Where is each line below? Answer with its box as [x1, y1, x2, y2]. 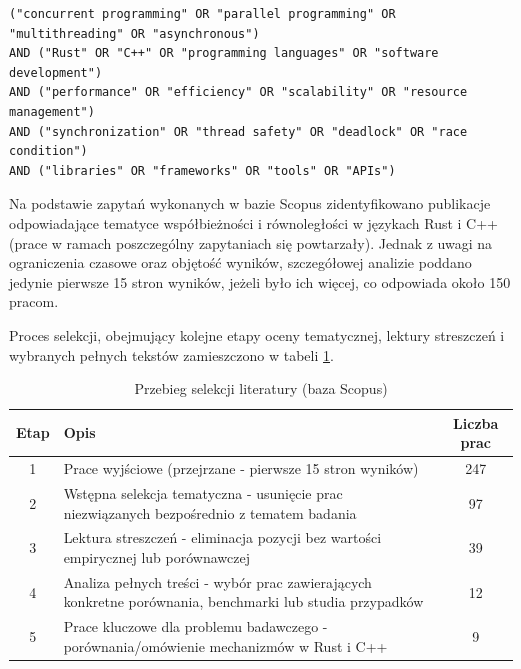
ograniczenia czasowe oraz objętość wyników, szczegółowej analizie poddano [9, 252, 472, 273]
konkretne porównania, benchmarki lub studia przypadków [63, 591, 424, 612]
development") [9, 65, 103, 80]
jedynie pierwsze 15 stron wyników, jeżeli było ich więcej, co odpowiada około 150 [9, 271, 511, 292]
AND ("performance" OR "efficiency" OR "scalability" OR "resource [9, 85, 468, 100]
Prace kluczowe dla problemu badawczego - [63, 616, 328, 637]
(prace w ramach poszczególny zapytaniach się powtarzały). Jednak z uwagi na [9, 232, 493, 253]
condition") [9, 144, 88, 159]
